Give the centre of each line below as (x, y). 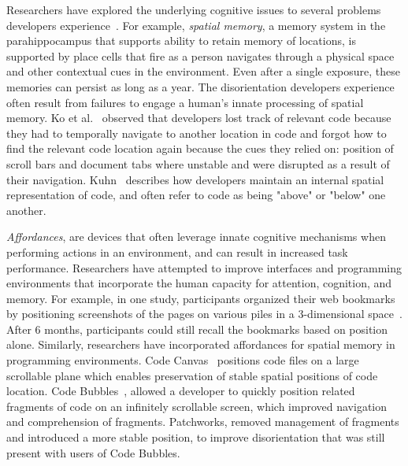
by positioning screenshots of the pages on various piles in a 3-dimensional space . (204, 314)
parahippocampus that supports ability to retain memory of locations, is (181, 41)
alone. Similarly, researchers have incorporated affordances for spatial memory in (201, 344)
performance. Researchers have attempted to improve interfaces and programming (204, 267)
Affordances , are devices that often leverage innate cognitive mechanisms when (196, 237)
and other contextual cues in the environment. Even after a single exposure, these (203, 71)
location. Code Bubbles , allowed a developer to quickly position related (181, 391)
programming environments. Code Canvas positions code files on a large (183, 360)
